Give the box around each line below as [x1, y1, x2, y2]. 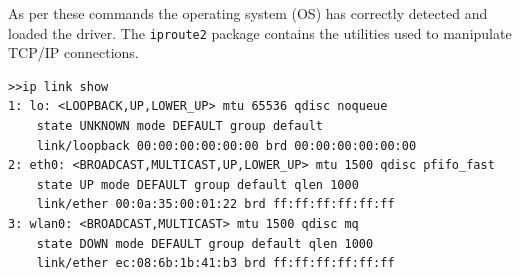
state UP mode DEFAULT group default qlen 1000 [36, 177, 359, 192]
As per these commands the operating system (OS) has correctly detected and [8, 3, 488, 23]
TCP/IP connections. [8, 42, 139, 63]
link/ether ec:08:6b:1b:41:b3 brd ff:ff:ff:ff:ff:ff [36, 256, 395, 271]
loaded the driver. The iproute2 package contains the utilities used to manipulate [8, 22, 512, 43]
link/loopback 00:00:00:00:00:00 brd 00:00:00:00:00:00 [36, 138, 417, 153]
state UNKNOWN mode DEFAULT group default [36, 119, 323, 134]
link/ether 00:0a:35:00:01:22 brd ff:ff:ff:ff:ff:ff [36, 197, 395, 212]
